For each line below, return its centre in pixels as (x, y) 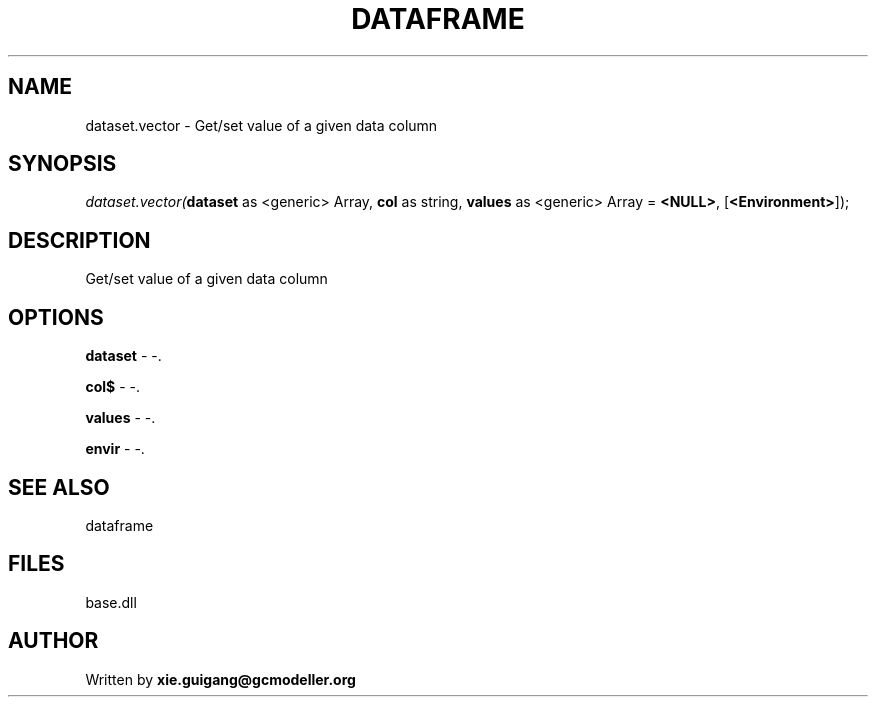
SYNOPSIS (62, 164)
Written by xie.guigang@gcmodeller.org (220, 679)
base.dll (111, 602)
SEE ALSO (59, 487)
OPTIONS (56, 317)
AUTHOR (53, 641)
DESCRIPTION (79, 240)
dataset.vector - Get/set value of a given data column (261, 125)
